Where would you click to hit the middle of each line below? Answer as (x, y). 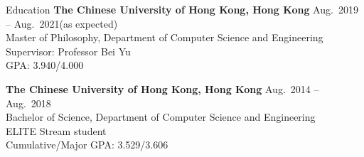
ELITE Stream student (56, 130)
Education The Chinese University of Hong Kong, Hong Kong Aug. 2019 (182, 9)
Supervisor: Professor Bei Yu (68, 51)
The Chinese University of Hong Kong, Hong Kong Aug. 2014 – (162, 88)
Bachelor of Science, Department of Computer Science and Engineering (161, 117)
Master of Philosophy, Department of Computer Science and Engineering (165, 37)
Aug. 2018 (28, 103)
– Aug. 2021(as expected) (62, 23)
